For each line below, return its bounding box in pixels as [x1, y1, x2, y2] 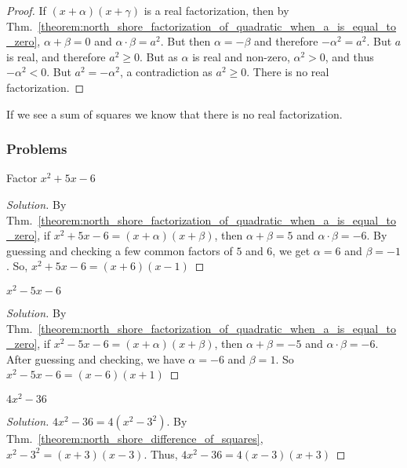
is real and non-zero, [192, 48, 290, 64]
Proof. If [6, 2, 46, 18]
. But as [140, 48, 178, 64]
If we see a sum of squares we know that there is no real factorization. [6, 105, 343, 122]
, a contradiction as [119, 64, 213, 80]
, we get [272, 242, 311, 258]
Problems [6, 139, 67, 159]
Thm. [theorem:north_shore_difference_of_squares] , [6, 430, 263, 447]
